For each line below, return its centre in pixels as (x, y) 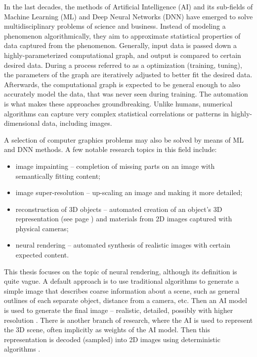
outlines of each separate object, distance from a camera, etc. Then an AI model (126, 300)
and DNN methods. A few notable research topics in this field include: (110, 149)
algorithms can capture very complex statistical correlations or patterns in (116, 113)
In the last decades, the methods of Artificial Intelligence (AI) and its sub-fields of (128, 6)
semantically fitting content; (58, 176)
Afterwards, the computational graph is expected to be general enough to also (122, 84)
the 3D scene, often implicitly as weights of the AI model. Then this (107, 330)
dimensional (22, 123)
